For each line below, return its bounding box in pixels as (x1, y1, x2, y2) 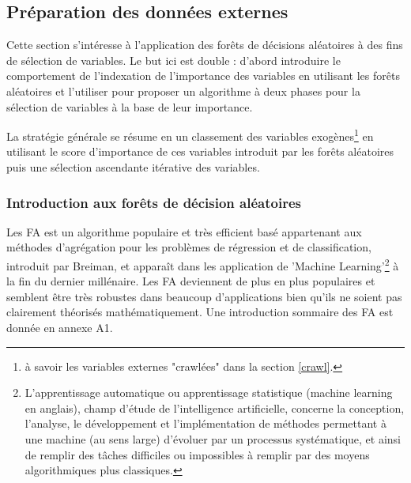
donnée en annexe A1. (6, 319, 113, 336)
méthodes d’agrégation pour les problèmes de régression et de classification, (6, 239, 371, 255)
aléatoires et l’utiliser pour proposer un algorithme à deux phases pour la (6, 82, 360, 99)
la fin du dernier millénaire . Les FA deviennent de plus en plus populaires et (6, 273, 375, 289)
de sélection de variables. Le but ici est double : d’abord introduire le (6, 51, 341, 68)
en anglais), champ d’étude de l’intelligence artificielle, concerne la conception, (25, 399, 405, 416)
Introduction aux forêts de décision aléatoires (6, 192, 301, 212)
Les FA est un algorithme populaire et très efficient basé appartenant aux (6, 223, 362, 240)
